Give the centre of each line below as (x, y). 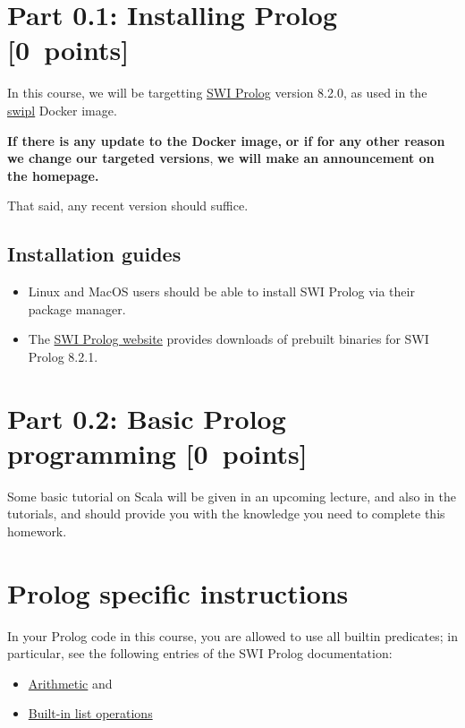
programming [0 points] (157, 453)
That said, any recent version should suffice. (128, 206)
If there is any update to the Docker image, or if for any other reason (226, 140)
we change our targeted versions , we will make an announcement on (221, 158)
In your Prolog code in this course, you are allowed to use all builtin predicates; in (232, 635)
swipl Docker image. (62, 110)
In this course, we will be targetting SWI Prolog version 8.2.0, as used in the (217, 93)
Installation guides (94, 254)
